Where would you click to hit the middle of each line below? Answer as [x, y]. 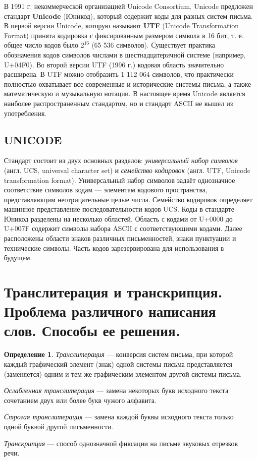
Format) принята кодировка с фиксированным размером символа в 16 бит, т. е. [124, 35]
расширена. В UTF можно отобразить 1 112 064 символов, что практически [119, 74]
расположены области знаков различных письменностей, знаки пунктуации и [120, 238]
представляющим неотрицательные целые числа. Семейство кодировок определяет [128, 199]
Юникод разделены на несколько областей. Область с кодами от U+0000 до [118, 218]
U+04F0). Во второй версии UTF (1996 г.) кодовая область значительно [114, 64]
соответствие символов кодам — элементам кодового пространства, [106, 190]
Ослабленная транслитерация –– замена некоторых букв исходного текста [116, 390]
